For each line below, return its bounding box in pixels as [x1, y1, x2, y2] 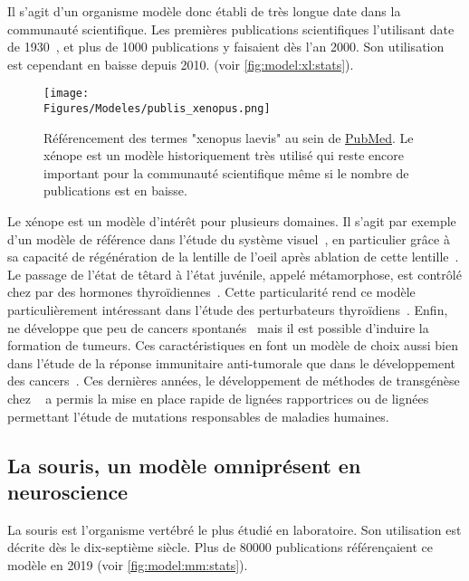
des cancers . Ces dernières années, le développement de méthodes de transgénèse [7, 371, 460, 390]
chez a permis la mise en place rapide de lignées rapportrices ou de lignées [7, 389, 429, 407]
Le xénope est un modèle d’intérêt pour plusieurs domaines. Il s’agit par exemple [7, 212, 456, 231]
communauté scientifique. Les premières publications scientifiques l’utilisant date [7, 19, 455, 38]
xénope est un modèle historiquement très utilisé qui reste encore [43, 146, 404, 165]
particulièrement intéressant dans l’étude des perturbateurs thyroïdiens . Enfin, [7, 300, 448, 319]
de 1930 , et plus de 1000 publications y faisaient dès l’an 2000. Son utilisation [7, 37, 445, 56]
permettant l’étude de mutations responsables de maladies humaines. [7, 406, 389, 425]
